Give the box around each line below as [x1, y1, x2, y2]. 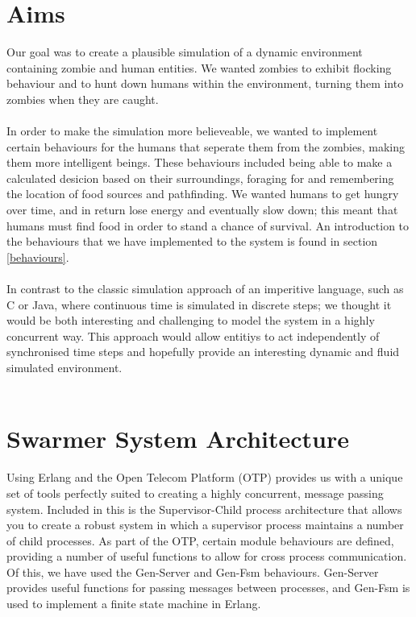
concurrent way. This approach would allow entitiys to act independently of [6, 327, 380, 344]
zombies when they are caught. [6, 90, 159, 107]
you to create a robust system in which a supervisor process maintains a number [6, 516, 404, 533]
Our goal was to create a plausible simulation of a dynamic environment [6, 43, 363, 60]
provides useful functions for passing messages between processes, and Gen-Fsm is [6, 579, 410, 596]
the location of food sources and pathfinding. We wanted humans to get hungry [6, 185, 399, 202]
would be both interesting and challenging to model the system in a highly [6, 312, 375, 329]
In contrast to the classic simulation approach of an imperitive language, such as [6, 280, 404, 297]
